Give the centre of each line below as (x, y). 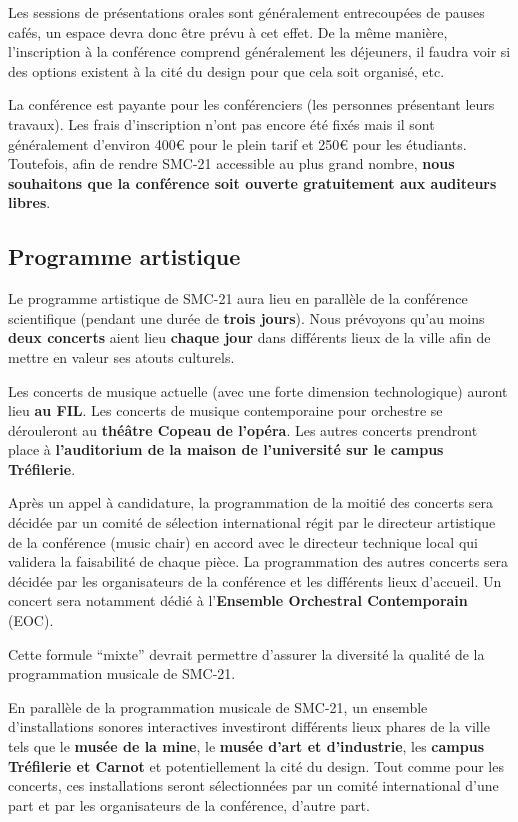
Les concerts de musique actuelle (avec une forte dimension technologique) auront (258, 390)
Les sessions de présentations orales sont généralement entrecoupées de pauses (246, 12)
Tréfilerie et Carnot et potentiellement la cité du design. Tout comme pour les (256, 765)
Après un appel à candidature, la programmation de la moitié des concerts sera (251, 502)
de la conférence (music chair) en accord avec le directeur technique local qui (243, 541)
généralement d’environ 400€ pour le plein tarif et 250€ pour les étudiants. (237, 143)
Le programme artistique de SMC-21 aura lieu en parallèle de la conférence (238, 298)
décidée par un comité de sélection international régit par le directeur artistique (252, 522)
